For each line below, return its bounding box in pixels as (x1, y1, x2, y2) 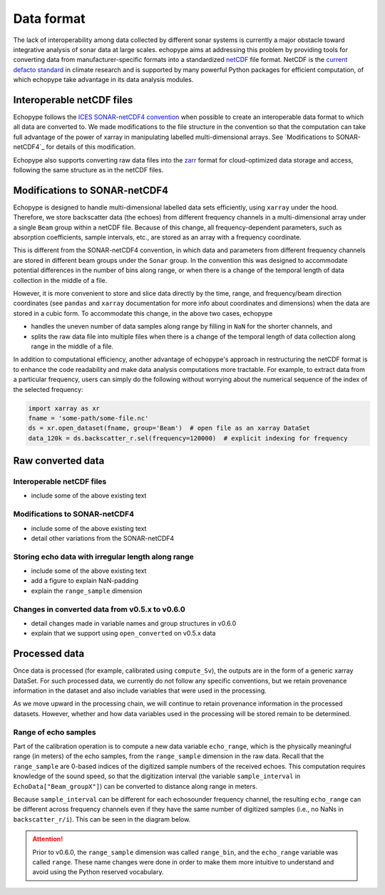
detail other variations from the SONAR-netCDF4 (31, 534, 175, 542)
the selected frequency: (13, 385, 83, 393)
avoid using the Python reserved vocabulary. (32, 868, 164, 876)
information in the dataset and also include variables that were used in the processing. (13, 686, 267, 695)
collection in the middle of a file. (13, 276, 108, 284)
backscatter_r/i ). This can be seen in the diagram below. (13, 814, 191, 823)
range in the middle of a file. (31, 342, 114, 351)
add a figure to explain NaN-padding (31, 576, 139, 585)
